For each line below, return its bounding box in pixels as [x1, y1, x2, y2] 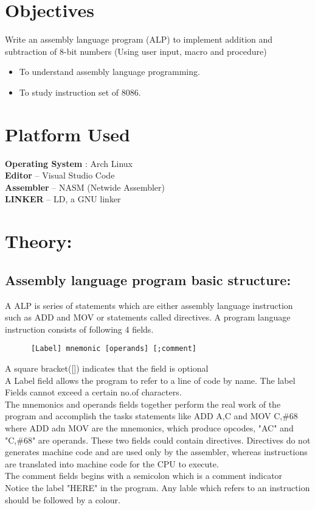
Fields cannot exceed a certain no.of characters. [5, 386, 182, 398]
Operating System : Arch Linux [5, 157, 133, 169]
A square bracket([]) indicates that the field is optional [5, 362, 209, 375]
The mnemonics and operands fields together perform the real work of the [5, 397, 281, 410]
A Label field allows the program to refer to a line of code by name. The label [5, 374, 296, 386]
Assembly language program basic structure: [5, 270, 291, 289]
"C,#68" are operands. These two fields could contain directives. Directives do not [5, 433, 311, 446]
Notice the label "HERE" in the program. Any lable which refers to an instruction [5, 481, 310, 494]
